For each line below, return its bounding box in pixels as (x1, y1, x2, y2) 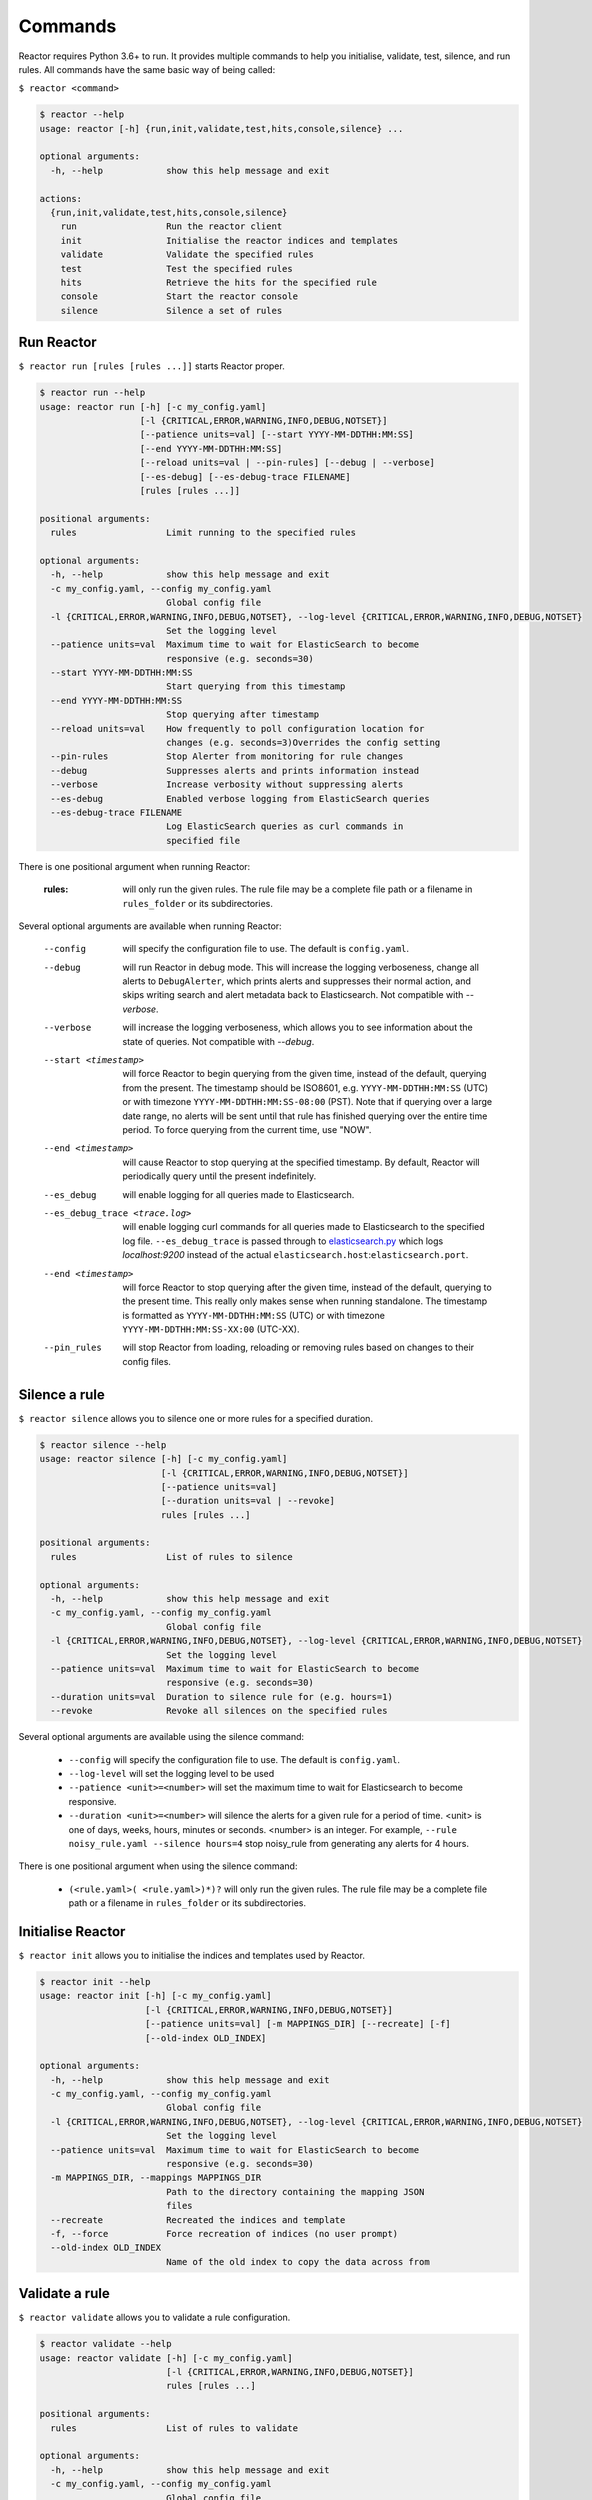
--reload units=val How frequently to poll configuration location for (50, 723, 425, 734)
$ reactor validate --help (39, 2338, 172, 2350)
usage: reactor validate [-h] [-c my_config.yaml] (39, 2352, 294, 2364)
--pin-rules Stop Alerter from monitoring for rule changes (50, 751, 404, 762)
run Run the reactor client (60, 221, 283, 232)
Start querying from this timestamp (165, 681, 346, 692)
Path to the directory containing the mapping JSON (165, 2186, 425, 2197)
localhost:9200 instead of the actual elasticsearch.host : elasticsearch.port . (122, 1249, 469, 1261)
